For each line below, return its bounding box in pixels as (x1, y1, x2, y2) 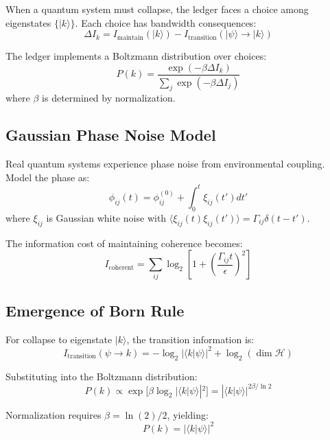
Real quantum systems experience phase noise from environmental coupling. (5, 157, 325, 171)
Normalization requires (5, 407, 102, 421)
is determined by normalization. (42, 91, 176, 105)
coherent (108, 264, 134, 271)
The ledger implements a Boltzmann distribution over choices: (5, 49, 267, 63)
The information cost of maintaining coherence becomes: (5, 235, 243, 250)
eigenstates (5, 15, 51, 30)
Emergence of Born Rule (5, 299, 185, 321)
